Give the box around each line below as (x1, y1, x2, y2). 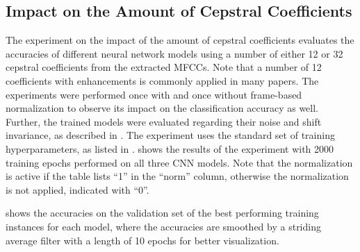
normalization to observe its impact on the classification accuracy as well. (6, 101, 319, 115)
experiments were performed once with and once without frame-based (6, 87, 302, 101)
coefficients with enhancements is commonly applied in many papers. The (6, 73, 319, 87)
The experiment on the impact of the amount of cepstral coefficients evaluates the (6, 33, 354, 47)
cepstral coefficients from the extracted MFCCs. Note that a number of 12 (6, 60, 322, 74)
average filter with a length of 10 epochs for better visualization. (6, 233, 279, 247)
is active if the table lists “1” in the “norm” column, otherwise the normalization (6, 169, 349, 183)
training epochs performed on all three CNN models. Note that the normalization (6, 155, 353, 169)
